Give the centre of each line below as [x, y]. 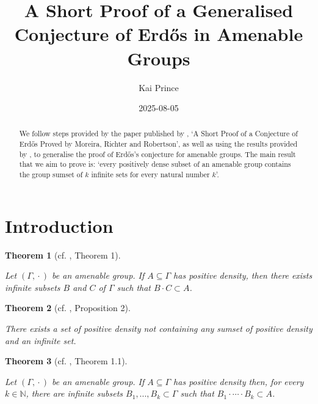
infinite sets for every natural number [150, 174]
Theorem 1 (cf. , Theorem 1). [63, 255]
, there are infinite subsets [74, 393]
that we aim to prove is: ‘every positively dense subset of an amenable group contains [155, 164]
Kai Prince [159, 87]
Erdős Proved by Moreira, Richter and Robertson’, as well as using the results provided [158, 144]
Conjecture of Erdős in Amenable [159, 34]
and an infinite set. [41, 340]
